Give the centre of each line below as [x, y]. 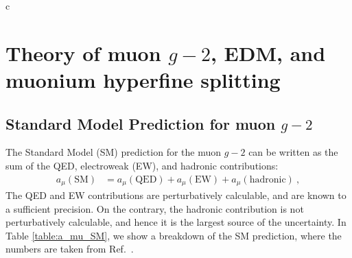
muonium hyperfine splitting [143, 79]
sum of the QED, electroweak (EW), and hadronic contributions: [142, 165]
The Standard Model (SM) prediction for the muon [114, 152]
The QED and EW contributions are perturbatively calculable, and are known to [176, 195]
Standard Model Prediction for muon [141, 123]
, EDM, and [268, 52]
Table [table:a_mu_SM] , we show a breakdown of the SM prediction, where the [174, 235]
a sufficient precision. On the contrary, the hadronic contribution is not [155, 208]
